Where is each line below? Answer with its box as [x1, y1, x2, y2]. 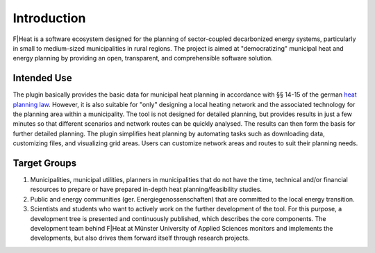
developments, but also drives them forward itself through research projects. [30, 234, 250, 243]
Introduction [12, 10, 86, 26]
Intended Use [12, 72, 72, 84]
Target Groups [12, 157, 76, 169]
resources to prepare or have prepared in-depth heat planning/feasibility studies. [30, 185, 262, 194]
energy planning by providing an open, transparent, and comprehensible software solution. [12, 54, 274, 63]
